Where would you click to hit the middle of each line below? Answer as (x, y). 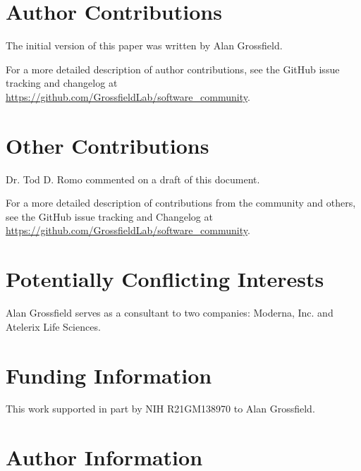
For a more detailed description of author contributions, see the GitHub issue (173, 69)
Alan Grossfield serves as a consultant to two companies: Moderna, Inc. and (170, 313)
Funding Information (109, 375)
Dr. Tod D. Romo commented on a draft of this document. (133, 179)
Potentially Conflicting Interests (165, 279)
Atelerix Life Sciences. (53, 326)
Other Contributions (108, 145)
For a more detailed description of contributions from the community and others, (181, 203)
